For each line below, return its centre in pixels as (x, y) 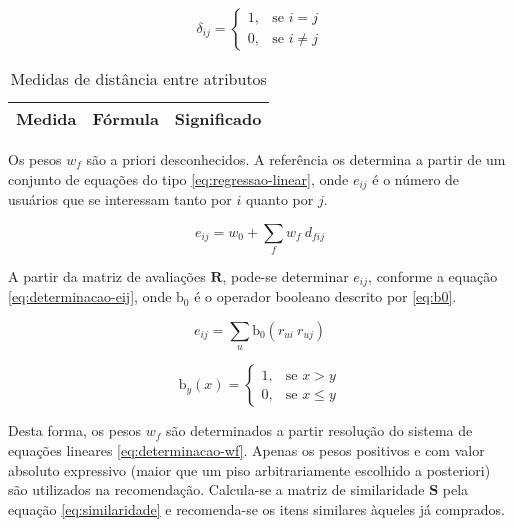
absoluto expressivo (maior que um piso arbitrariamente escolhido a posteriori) (249, 469)
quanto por (279, 199)
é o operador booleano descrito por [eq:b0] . (325, 296)
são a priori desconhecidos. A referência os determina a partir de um (296, 159)
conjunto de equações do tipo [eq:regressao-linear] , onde (178, 178)
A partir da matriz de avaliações (107, 275)
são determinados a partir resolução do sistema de (319, 430)
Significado (218, 118)
